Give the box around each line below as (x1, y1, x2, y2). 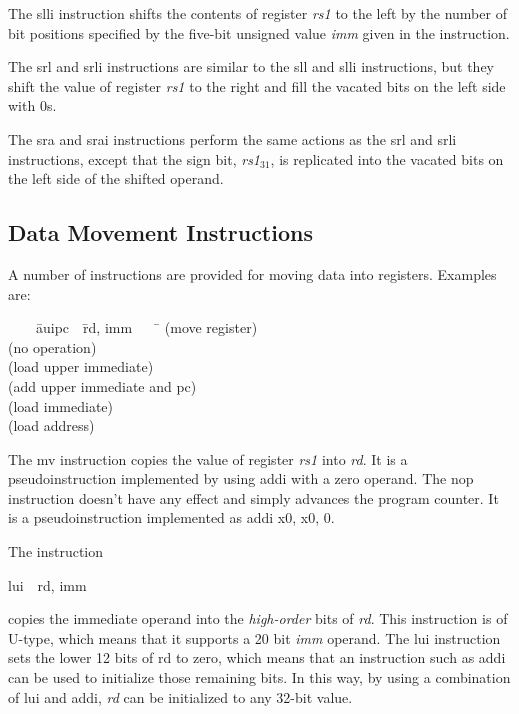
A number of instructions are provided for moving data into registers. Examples (8, 263, 497, 284)
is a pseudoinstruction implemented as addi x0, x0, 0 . (8, 507, 335, 528)
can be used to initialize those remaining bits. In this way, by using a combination (8, 667, 511, 688)
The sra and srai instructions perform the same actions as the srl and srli (8, 128, 457, 149)
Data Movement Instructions (8, 217, 313, 248)
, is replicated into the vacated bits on (270, 148, 504, 169)
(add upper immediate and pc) (8, 375, 197, 396)
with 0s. (8, 95, 57, 116)
